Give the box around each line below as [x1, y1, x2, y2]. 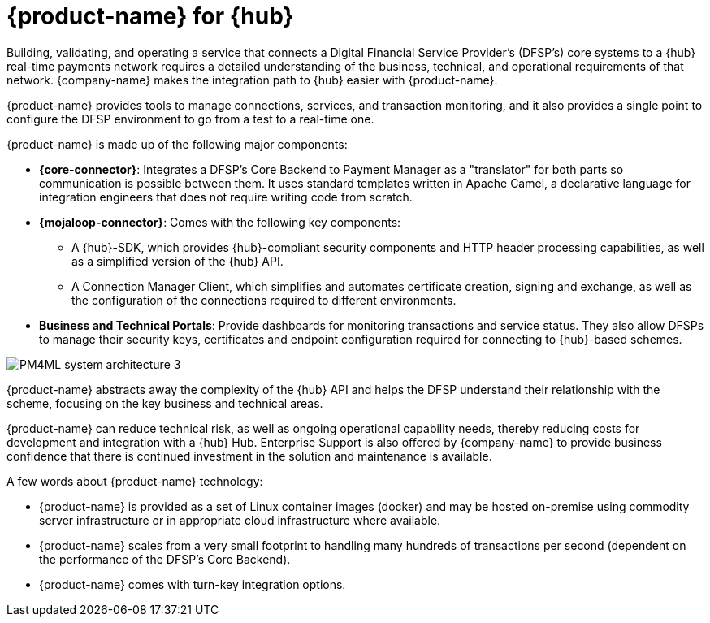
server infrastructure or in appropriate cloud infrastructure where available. [39, 513, 441, 527]
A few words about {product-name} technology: [6, 474, 263, 488]
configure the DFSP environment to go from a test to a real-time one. [6, 111, 374, 126]
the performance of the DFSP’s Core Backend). [39, 552, 291, 566]
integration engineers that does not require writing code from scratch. [39, 189, 413, 204]
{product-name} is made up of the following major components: [6, 136, 348, 151]
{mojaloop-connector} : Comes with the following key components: [39, 214, 401, 229]
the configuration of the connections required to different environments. [71, 292, 457, 307]
